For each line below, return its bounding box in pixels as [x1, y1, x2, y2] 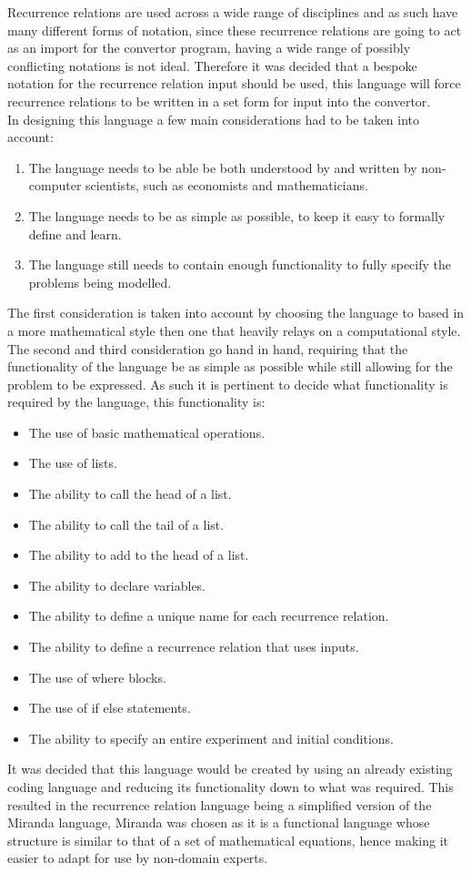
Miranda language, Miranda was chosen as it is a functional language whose [7, 813, 430, 832]
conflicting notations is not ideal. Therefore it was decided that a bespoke [7, 56, 417, 75]
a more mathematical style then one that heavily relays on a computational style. [7, 320, 461, 340]
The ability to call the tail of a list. [28, 514, 225, 533]
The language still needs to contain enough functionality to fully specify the [28, 255, 452, 274]
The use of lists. [28, 453, 117, 472]
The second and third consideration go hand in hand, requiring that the [7, 339, 408, 358]
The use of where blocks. [28, 667, 166, 686]
